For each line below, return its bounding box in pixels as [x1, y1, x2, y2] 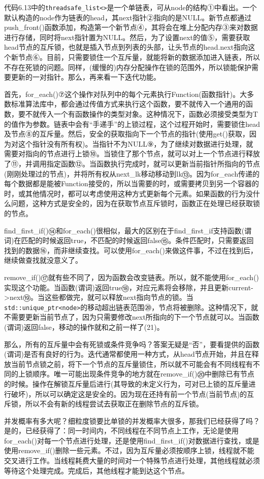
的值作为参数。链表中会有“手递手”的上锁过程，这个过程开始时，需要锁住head [4, 118, 260, 129]
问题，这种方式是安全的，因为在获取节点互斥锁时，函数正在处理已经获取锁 [11, 198, 260, 209]
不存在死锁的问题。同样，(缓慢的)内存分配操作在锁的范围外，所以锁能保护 [4, 61, 251, 72]
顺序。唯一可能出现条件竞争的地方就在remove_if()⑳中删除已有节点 [32, 368, 255, 379]
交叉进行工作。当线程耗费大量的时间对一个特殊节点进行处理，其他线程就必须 [4, 455, 260, 466]
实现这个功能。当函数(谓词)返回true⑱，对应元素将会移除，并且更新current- [4, 282, 253, 292]
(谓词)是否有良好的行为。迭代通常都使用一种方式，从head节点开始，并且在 [4, 349, 252, 359]
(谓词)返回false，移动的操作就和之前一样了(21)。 [4, 321, 164, 332]
